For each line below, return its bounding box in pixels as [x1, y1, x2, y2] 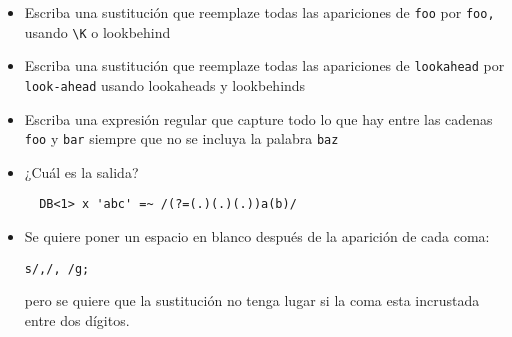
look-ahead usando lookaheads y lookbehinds [24, 74, 306, 95]
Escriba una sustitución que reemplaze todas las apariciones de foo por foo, [24, 2, 495, 22]
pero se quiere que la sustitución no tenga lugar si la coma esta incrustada [24, 290, 480, 311]
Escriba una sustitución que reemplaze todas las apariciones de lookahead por [24, 55, 505, 76]
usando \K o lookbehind [24, 21, 171, 42]
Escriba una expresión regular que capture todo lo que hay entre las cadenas [24, 108, 493, 129]
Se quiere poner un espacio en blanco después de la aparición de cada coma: [24, 226, 490, 247]
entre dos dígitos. [24, 309, 130, 330]
